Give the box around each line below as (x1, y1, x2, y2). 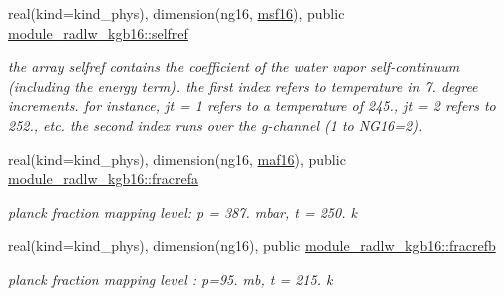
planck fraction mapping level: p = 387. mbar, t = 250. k (8, 201, 357, 222)
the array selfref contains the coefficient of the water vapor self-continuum (8, 56, 460, 77)
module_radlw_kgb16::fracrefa (8, 168, 198, 189)
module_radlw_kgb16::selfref (8, 22, 188, 43)
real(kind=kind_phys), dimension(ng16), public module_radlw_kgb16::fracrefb (8, 235, 496, 256)
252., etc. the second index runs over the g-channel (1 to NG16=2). (8, 114, 423, 135)
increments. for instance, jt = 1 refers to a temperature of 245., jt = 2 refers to (8, 95, 496, 116)
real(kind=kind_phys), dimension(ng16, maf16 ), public (8, 148, 346, 169)
